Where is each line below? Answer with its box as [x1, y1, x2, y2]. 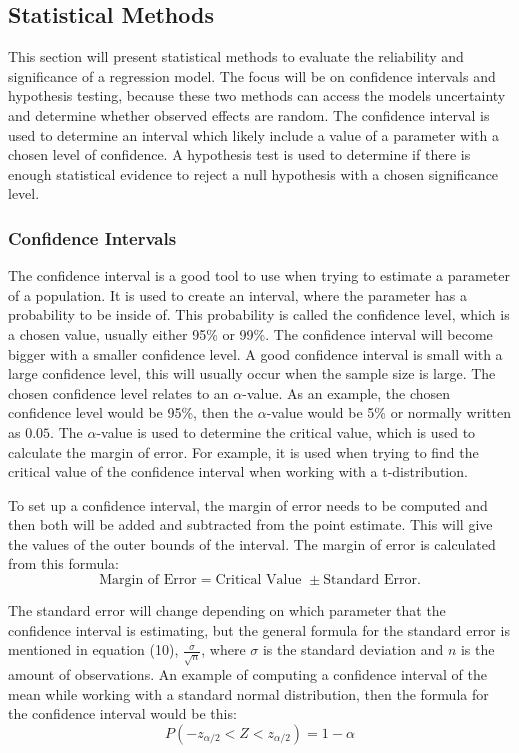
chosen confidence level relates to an [8, 382, 229, 403]
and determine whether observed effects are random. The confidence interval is [8, 104, 490, 125]
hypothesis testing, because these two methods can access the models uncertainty [8, 85, 506, 106]
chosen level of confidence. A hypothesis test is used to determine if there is [8, 144, 471, 165]
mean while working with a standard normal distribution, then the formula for [8, 683, 489, 704]
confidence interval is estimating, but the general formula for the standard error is [8, 619, 510, 640]
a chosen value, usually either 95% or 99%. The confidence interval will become [8, 323, 493, 344]
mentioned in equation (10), [8, 639, 179, 660]
